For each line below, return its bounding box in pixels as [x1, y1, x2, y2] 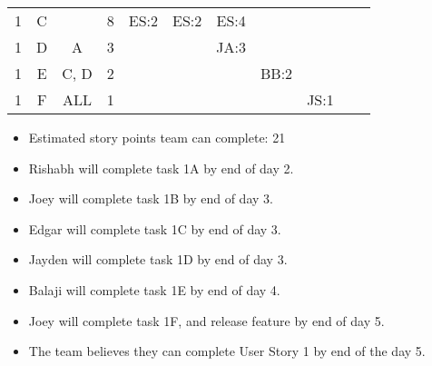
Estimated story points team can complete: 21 [28, 128, 286, 146]
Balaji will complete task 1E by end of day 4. [28, 280, 280, 299]
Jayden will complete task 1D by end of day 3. [28, 250, 288, 269]
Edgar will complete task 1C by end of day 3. [28, 219, 281, 238]
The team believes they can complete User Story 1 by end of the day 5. [28, 341, 426, 361]
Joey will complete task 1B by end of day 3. [28, 189, 273, 208]
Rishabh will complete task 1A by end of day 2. [28, 158, 294, 177]
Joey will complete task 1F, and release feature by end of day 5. [28, 311, 385, 330]
